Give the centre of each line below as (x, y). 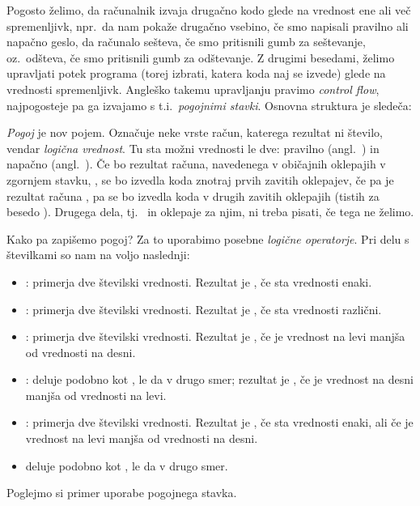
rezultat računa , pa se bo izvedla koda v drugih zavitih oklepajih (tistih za (193, 196)
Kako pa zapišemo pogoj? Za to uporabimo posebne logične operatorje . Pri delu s (208, 238)
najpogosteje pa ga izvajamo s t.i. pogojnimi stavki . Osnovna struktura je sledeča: (209, 105)
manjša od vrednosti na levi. (96, 395)
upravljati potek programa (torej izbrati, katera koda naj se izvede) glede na (196, 73)
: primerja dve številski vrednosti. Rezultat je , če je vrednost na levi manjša (215, 336)
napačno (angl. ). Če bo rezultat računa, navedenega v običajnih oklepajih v (196, 164)
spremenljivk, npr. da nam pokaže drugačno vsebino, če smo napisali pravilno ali (208, 26)
